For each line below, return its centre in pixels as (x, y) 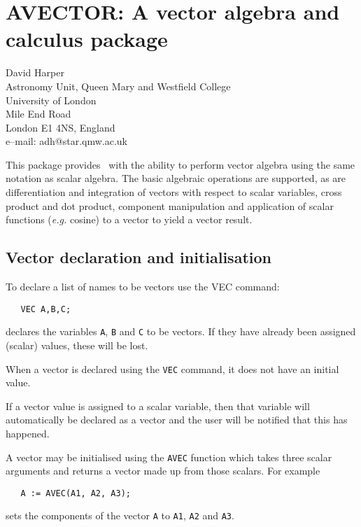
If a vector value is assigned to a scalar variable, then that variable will (158, 406)
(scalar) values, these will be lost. (77, 345)
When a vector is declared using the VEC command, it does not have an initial (172, 368)
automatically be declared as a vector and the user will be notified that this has (177, 420)
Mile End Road (38, 114)
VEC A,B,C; (46, 309)
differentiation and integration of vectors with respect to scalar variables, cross (174, 192)
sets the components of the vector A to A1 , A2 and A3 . (120, 515)
